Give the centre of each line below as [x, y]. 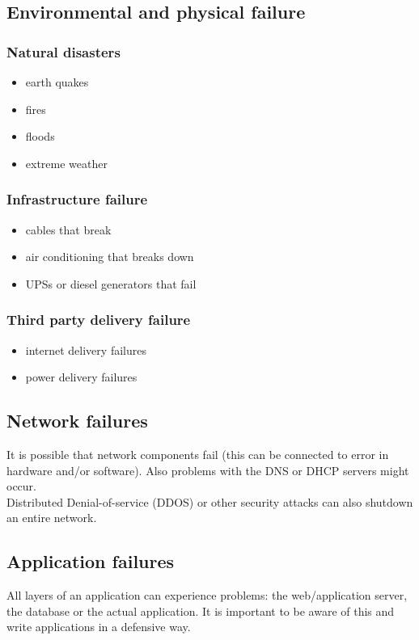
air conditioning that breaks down [110, 257]
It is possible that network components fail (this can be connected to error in [198, 454]
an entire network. [52, 518]
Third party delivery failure [99, 320]
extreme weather [66, 163]
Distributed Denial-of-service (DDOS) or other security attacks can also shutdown [210, 501]
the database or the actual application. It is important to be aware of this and [201, 611]
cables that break [68, 229]
